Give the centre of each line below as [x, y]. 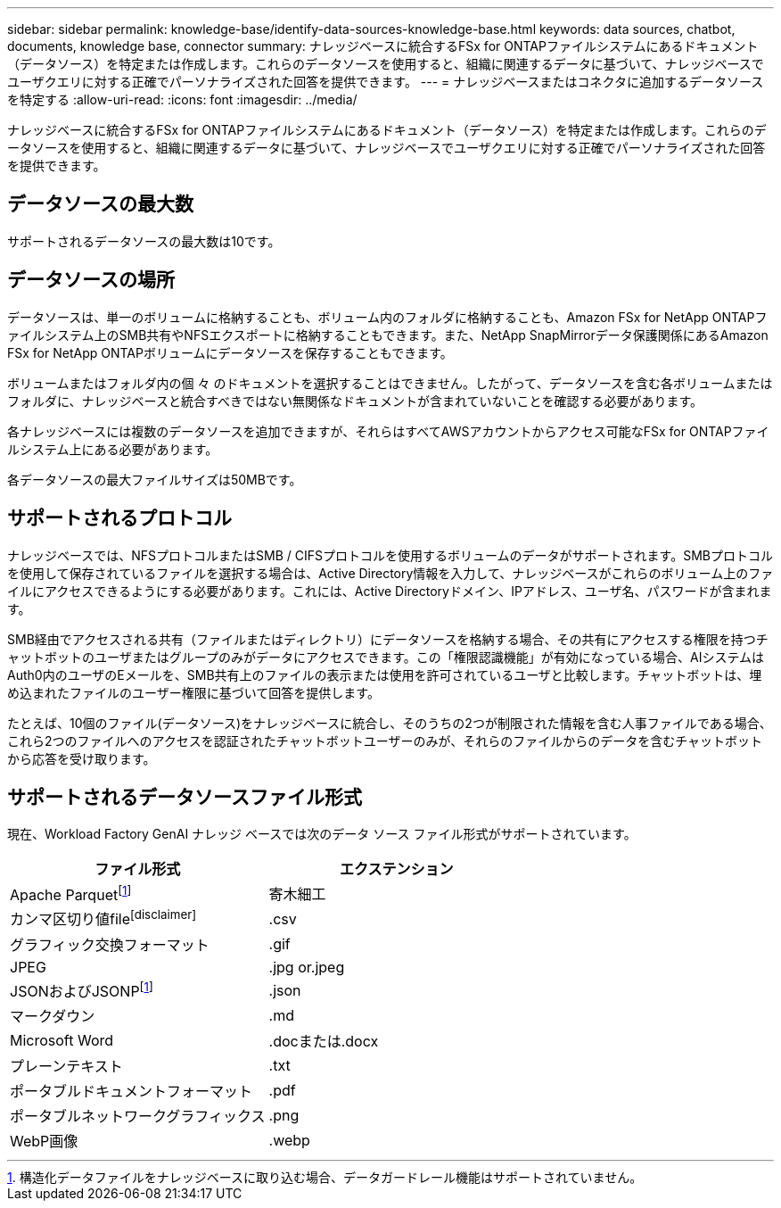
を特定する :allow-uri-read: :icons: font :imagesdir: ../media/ [182, 99]
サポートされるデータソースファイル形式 [185, 797]
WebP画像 [44, 1142]
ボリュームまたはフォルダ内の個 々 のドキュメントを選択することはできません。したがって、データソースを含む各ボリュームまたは [390, 383]
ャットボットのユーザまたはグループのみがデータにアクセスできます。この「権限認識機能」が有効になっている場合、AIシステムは [386, 657]
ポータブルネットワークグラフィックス [138, 1117]
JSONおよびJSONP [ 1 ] [82, 990]
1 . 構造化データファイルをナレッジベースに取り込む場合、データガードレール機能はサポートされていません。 [325, 1178]
